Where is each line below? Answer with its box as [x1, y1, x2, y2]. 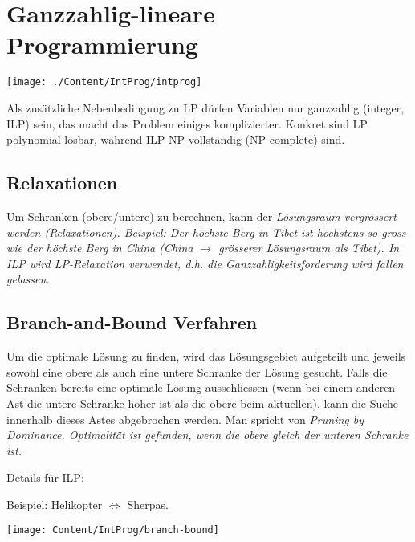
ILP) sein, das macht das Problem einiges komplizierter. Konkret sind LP [6, 115, 368, 132]
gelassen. [6, 271, 50, 287]
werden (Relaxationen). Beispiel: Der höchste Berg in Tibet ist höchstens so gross [6, 223, 406, 240]
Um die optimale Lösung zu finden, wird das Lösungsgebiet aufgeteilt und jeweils [6, 348, 406, 365]
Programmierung [6, 28, 198, 61]
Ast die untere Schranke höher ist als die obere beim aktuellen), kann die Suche [6, 394, 399, 411]
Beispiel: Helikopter [6, 495, 103, 512]
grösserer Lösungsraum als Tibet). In [218, 239, 400, 256]
